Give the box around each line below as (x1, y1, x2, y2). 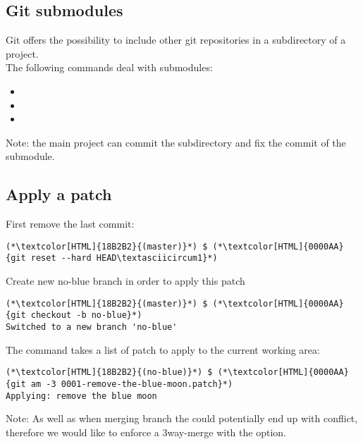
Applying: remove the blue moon (6, 390, 157, 401)
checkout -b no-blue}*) (30, 310, 142, 321)
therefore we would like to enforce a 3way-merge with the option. (6, 424, 286, 439)
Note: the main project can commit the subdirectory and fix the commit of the (6, 135, 346, 149)
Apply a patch (6, 183, 112, 205)
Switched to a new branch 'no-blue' (6, 321, 178, 332)
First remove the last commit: (6, 216, 135, 231)
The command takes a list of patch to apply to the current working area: (6, 342, 320, 357)
